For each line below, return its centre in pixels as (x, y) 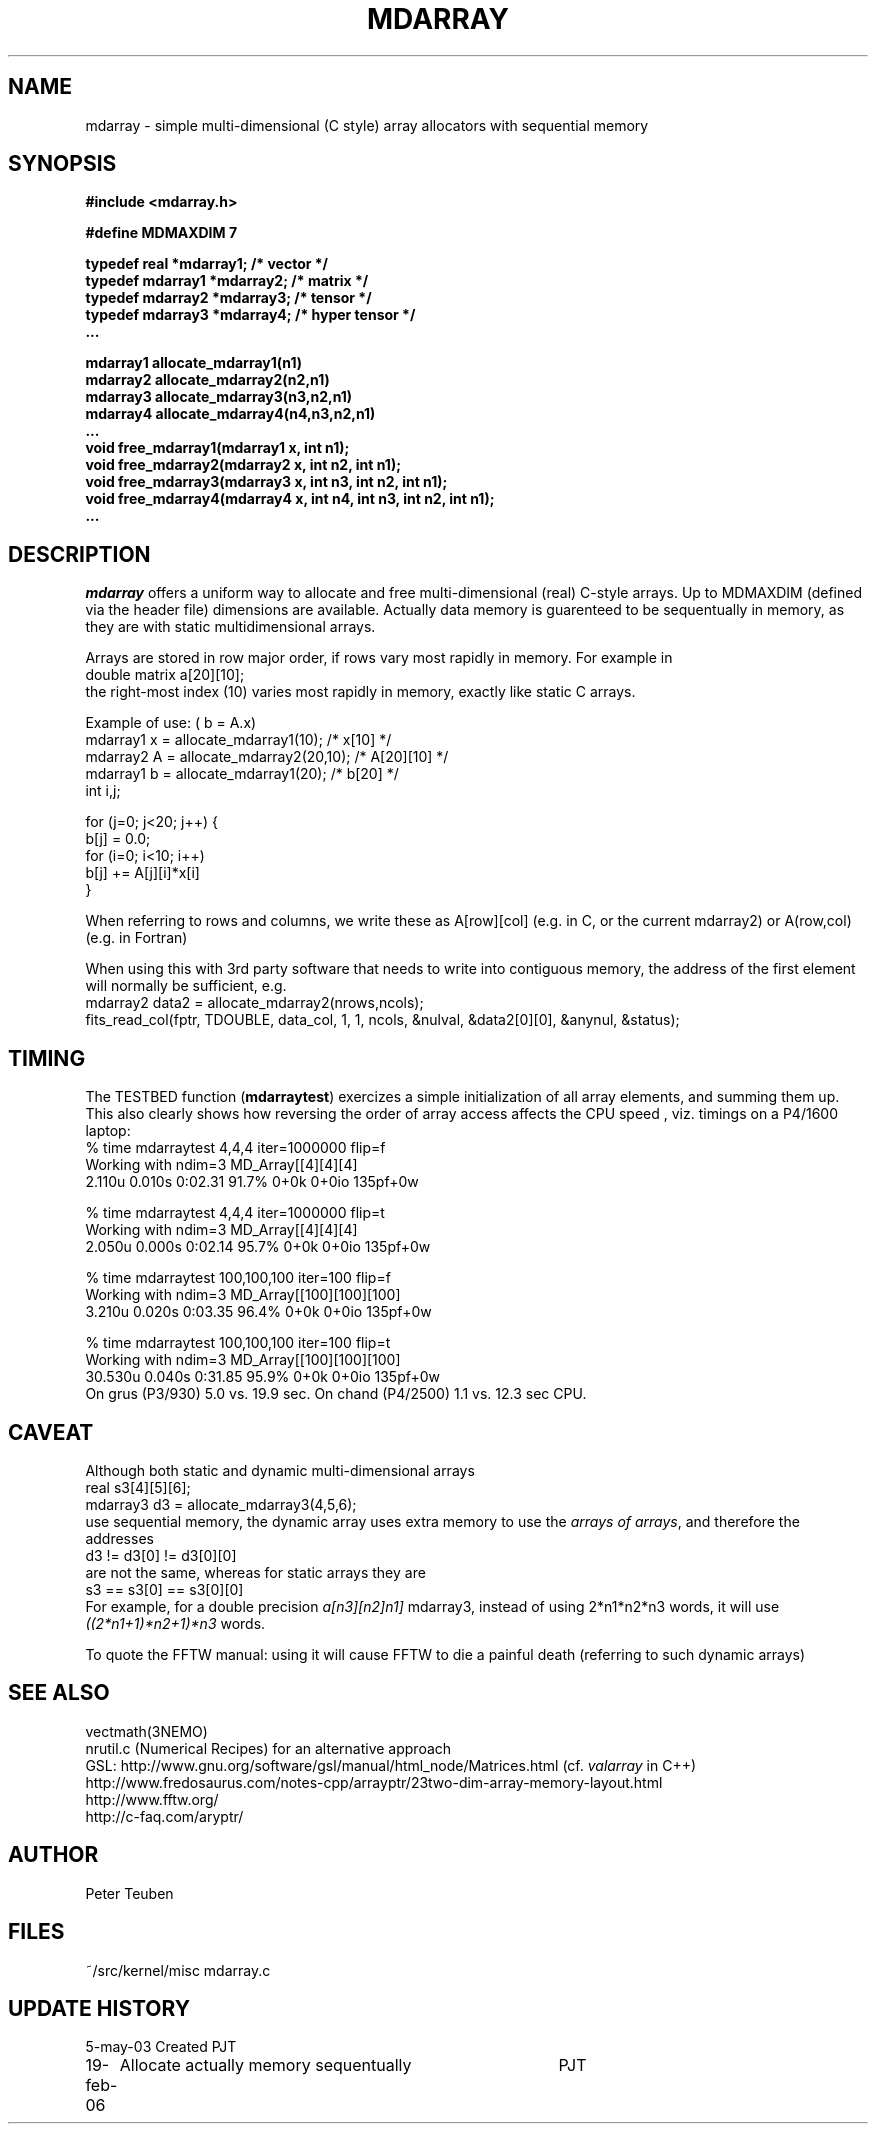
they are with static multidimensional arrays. (230, 627)
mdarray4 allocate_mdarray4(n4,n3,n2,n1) (230, 414)
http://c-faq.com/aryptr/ (164, 1816)
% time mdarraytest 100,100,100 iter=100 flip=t (238, 1343)
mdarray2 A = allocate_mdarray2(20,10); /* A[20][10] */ (267, 757)
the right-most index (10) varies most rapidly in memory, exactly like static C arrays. (360, 692)
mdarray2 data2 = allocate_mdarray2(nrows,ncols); (254, 1003)
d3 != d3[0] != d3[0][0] (161, 1555)
